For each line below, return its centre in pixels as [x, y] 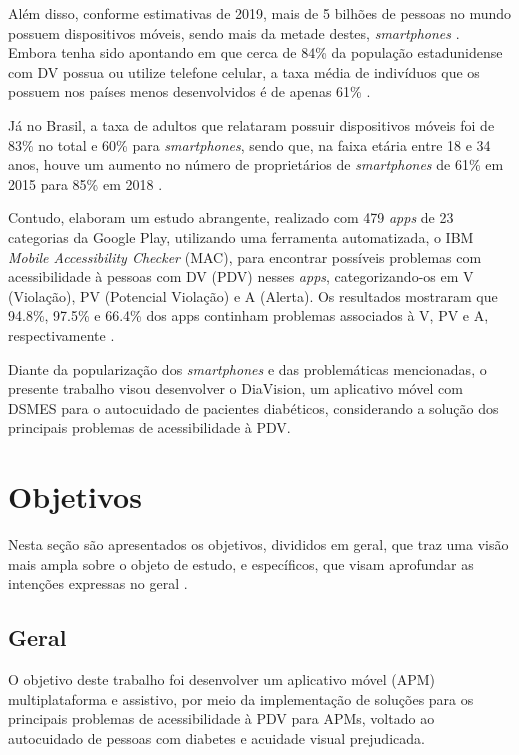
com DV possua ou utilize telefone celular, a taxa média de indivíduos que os [244, 71]
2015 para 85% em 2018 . [85, 183]
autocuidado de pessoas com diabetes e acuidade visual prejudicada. [216, 737]
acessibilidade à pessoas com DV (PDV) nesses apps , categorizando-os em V [241, 276]
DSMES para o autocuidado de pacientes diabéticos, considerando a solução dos [253, 407]
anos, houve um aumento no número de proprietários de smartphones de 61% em [256, 164]
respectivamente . [61, 334]
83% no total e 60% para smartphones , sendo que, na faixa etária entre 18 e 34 [249, 144]
